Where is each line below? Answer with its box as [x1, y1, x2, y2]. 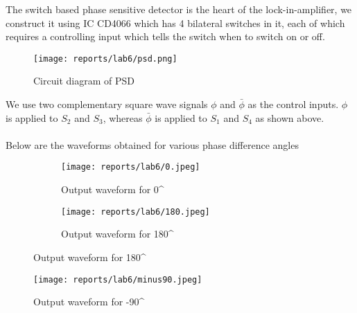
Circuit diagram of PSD [33, 73, 134, 88]
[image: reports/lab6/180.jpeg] [61, 206, 210, 217]
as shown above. [255, 110, 324, 125]
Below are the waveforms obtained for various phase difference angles [6, 137, 299, 152]
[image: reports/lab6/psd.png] [33, 53, 177, 64]
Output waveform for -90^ [33, 294, 145, 309]
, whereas [103, 110, 143, 125]
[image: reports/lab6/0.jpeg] [61, 162, 200, 172]
